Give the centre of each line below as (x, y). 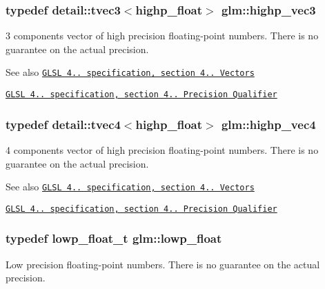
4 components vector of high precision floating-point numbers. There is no (162, 149)
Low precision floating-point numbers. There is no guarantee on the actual (163, 264)
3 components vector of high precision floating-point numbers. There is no (162, 36)
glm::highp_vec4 (268, 124)
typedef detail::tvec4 (63, 124)
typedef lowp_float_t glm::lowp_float (114, 238)
